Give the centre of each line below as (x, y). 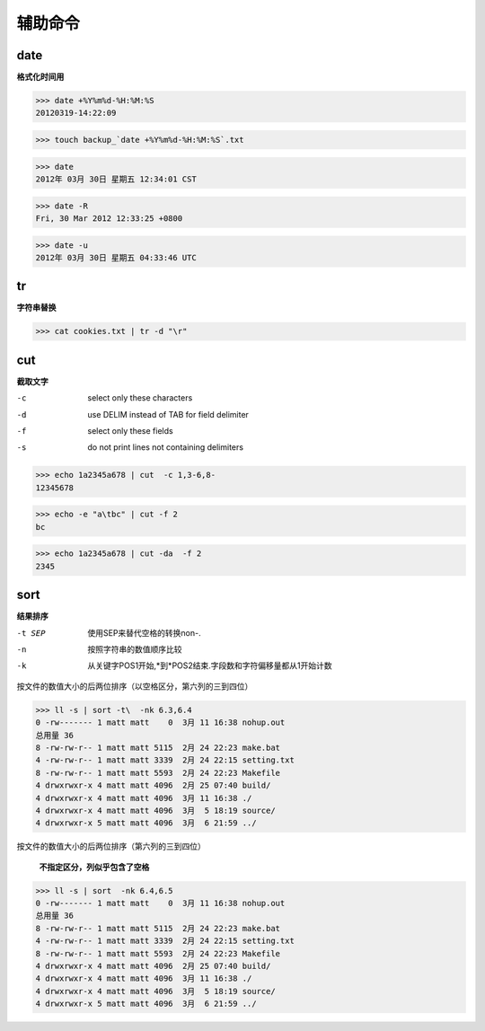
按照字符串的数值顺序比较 (135, 649)
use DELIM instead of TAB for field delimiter (168, 414)
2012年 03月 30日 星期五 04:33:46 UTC (116, 257)
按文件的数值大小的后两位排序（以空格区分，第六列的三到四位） (135, 686)
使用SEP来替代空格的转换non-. (144, 632)
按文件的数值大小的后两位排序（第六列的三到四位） (111, 846)
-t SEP (31, 633)
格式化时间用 (40, 77)
